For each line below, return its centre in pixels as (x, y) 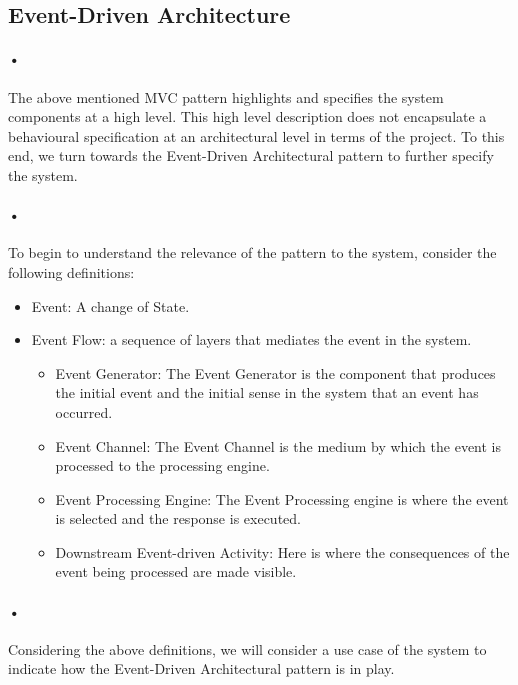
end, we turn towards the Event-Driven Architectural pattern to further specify (251, 155)
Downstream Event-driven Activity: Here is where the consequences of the (282, 551)
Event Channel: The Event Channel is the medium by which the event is (278, 445)
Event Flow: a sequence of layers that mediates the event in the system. (251, 339)
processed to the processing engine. (162, 465)
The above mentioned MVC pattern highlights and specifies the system (226, 96)
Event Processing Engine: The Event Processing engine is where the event (282, 498)
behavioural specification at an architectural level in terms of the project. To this (256, 135)
